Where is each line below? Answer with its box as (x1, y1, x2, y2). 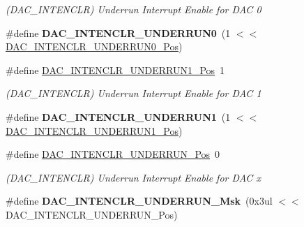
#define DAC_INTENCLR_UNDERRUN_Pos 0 (6, 147, 220, 161)
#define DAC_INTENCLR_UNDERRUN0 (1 (6, 25, 231, 40)
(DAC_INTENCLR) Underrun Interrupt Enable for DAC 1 (6, 86, 261, 101)
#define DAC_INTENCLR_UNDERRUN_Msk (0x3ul (6, 193, 273, 208)
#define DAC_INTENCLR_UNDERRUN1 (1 (6, 109, 231, 124)
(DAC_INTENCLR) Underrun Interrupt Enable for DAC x (6, 170, 261, 184)
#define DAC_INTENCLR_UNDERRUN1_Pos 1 (6, 62, 225, 77)
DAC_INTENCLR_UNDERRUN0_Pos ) (6, 39, 183, 54)
